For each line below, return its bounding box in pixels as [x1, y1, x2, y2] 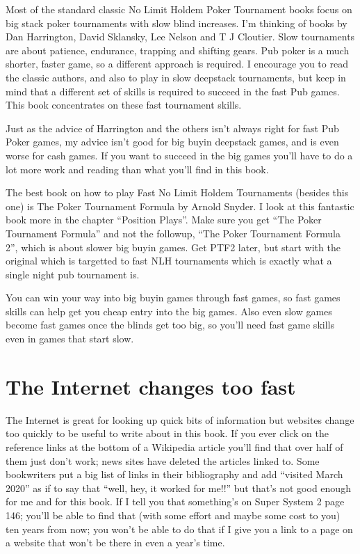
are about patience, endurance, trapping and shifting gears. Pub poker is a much [6, 42, 350, 57]
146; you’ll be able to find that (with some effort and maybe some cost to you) [6, 507, 341, 522]
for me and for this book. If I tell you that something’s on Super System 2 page [6, 494, 345, 509]
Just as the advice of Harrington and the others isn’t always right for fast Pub [6, 120, 339, 135]
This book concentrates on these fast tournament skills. [6, 97, 242, 112]
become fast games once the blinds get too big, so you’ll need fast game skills [6, 317, 334, 332]
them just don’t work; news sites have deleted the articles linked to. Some [6, 453, 320, 468]
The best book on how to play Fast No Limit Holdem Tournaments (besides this [6, 185, 349, 200]
